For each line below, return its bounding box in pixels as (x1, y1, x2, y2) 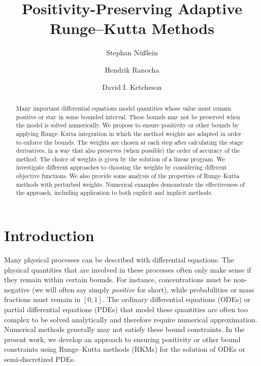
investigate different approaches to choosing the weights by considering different (16, 163, 227, 172)
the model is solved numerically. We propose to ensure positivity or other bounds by (16, 121, 239, 129)
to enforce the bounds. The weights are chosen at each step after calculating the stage (16, 138, 243, 146)
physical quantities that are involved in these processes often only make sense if (4, 264, 251, 275)
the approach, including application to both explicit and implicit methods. (16, 188, 213, 197)
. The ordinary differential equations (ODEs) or (102, 294, 251, 305)
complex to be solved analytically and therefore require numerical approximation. (4, 314, 257, 324)
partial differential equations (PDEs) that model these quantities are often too (4, 304, 248, 315)
